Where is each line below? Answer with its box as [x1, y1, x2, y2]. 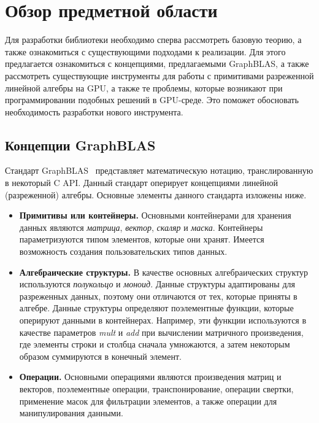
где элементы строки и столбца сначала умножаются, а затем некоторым [19, 338, 290, 351]
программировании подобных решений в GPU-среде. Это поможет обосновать [5, 93, 299, 106]
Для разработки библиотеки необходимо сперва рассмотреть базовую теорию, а [5, 33, 302, 46]
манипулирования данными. [19, 406, 123, 419]
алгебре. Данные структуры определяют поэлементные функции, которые [19, 301, 294, 314]
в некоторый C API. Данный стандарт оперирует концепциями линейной [5, 176, 278, 189]
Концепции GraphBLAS [5, 135, 156, 154]
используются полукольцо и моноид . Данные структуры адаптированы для [19, 277, 295, 290]
